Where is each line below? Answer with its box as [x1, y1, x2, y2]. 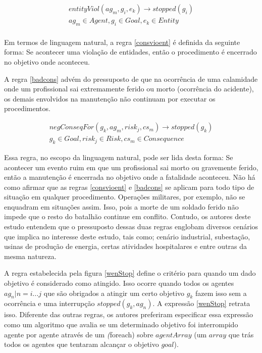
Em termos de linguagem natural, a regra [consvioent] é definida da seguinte [4, 36, 240, 47]
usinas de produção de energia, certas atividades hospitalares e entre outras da [4, 241, 247, 251]
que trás [228, 329, 254, 339]
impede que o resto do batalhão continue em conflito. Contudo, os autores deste [4, 211, 251, 222]
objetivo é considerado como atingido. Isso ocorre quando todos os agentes [4, 278, 234, 288]
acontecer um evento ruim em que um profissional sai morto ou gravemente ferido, [4, 162, 258, 172]
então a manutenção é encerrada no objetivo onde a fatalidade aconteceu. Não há [4, 172, 255, 182]
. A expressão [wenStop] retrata [152, 298, 250, 309]
